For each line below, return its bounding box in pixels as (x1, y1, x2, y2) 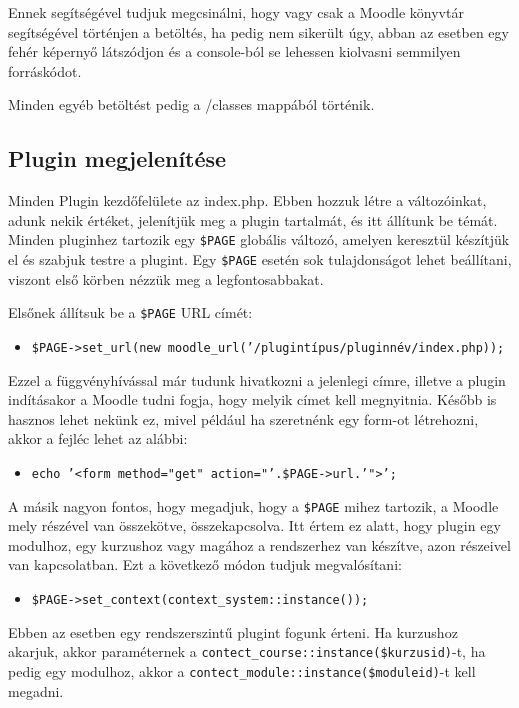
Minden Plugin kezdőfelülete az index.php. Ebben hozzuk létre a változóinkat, (8, 190, 487, 211)
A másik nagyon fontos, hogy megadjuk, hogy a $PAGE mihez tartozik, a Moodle (8, 495, 499, 516)
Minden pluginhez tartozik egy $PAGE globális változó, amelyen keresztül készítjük (8, 229, 510, 250)
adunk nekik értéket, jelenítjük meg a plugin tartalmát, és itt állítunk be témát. (8, 209, 498, 230)
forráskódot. (8, 60, 82, 81)
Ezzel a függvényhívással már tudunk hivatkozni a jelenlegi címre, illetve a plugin (8, 369, 506, 390)
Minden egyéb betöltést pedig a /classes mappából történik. (8, 94, 375, 115)
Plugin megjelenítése (8, 143, 227, 174)
